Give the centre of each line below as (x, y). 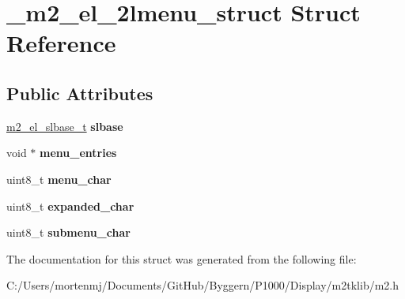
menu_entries (78, 153)
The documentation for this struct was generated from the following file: (182, 258)
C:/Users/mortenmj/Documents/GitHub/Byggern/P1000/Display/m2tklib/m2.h (203, 285)
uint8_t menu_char (59, 179)
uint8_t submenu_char (68, 232)
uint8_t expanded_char (70, 206)
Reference (61, 43)
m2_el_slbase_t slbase (65, 126)
